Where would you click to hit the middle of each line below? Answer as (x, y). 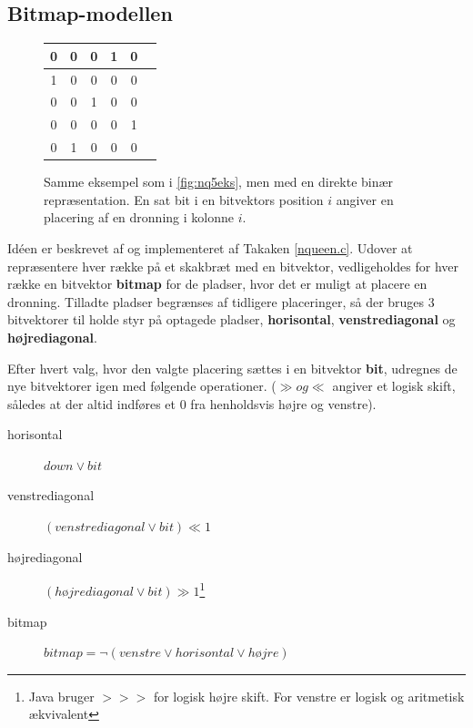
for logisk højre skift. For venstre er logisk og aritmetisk (309, 696)
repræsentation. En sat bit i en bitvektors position (184, 199)
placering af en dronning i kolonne (139, 217)
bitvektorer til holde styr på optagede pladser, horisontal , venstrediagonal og (231, 319)
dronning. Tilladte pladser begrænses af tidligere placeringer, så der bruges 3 (221, 301)
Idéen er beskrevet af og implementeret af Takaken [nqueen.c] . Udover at (210, 247)
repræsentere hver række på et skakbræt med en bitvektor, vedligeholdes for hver (233, 266)
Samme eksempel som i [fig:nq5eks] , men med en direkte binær (219, 182)
